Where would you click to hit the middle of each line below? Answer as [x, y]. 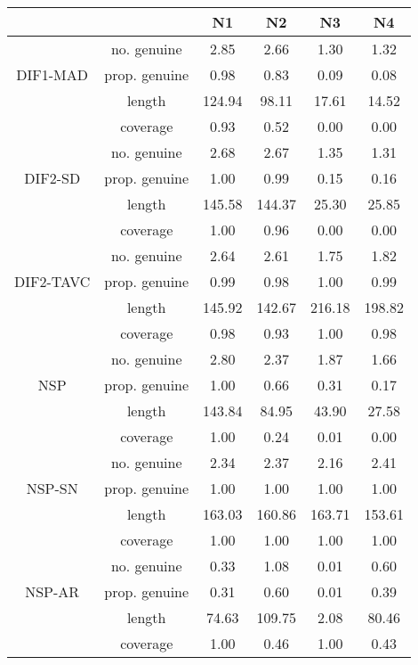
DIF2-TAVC [52, 281]
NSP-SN [52, 488]
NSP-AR [52, 591]
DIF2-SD [52, 178]
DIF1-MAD [52, 74]
